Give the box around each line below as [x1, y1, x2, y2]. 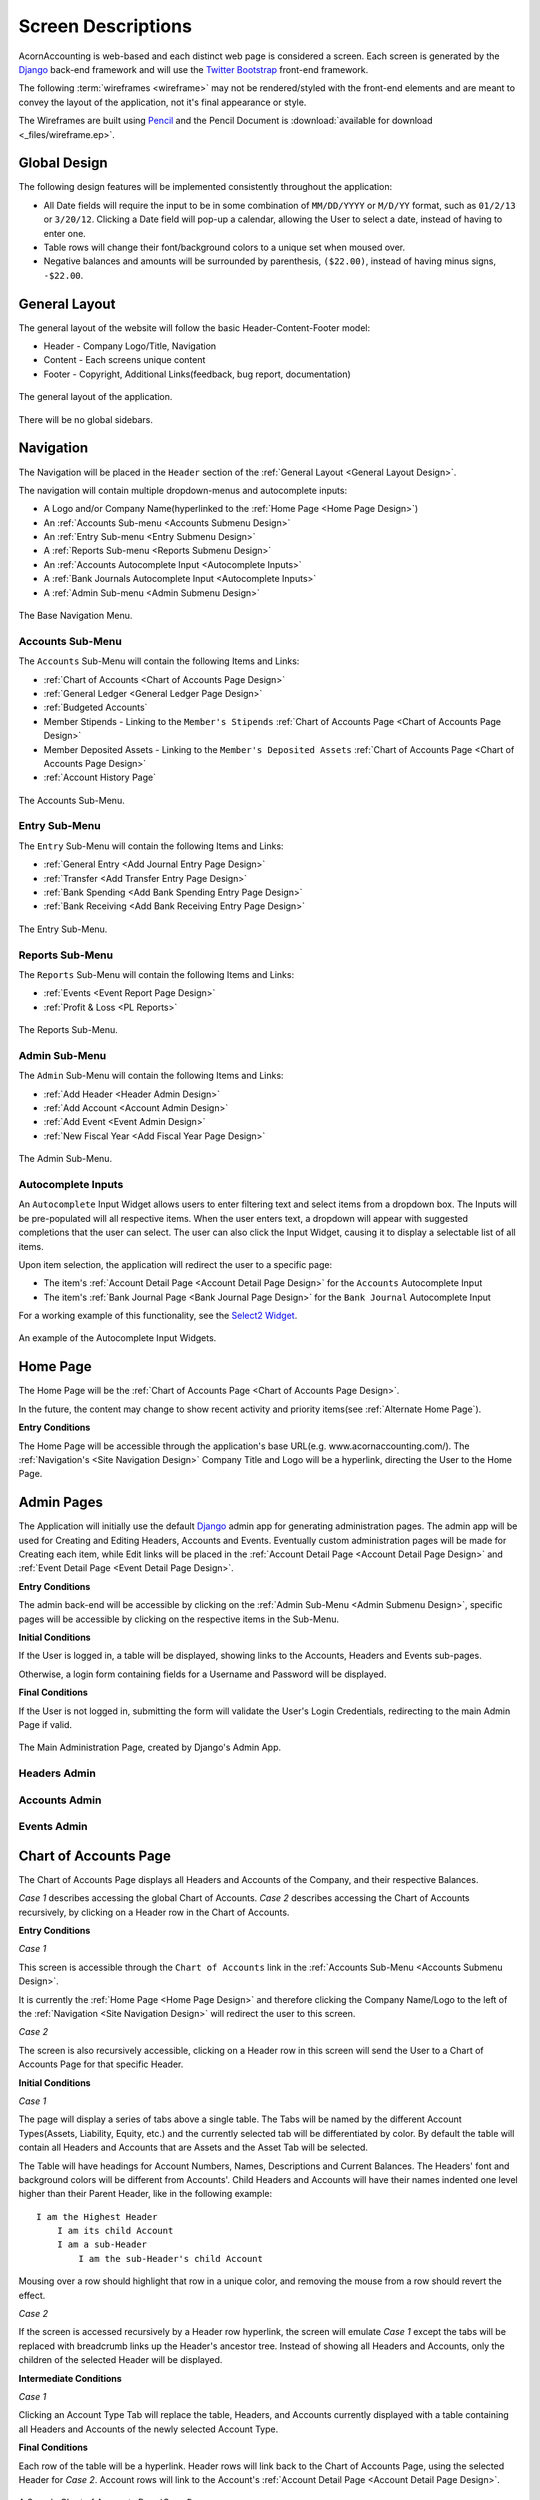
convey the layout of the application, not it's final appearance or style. [18, 96, 307, 108]
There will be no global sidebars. [18, 413, 154, 425]
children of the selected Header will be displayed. [18, 2354, 223, 2366]
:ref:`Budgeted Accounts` [43, 701, 148, 714]
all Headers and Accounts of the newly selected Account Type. [18, 2423, 279, 2435]
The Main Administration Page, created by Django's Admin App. [18, 1741, 282, 1754]
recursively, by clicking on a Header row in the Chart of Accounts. [18, 1906, 290, 1918]
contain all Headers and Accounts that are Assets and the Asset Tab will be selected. [18, 2141, 369, 2154]
